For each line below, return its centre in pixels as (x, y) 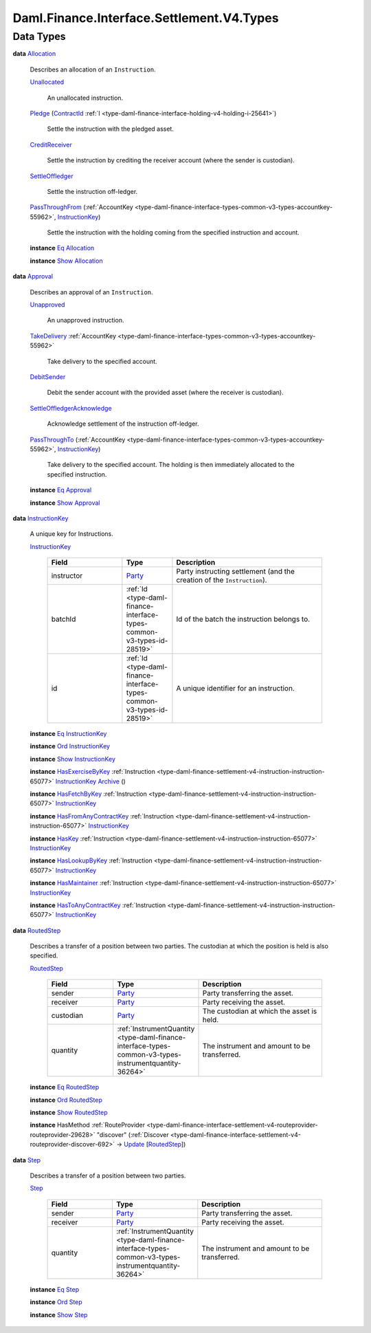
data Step (27, 1160)
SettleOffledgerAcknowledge (71, 408)
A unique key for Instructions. (71, 534)
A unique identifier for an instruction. (235, 689)
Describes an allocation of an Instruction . (93, 69)
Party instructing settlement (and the (236, 572)
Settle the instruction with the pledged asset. (111, 129)
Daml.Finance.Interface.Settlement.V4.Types (146, 18)
